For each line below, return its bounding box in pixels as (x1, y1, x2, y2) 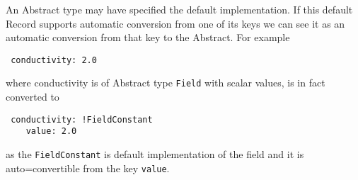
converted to (6, 89, 59, 104)
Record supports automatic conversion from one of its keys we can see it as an (6, 16, 345, 30)
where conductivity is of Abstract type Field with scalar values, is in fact (6, 75, 325, 90)
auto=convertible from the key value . (6, 160, 170, 175)
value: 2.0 (25, 126, 77, 137)
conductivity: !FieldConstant (11, 114, 153, 125)
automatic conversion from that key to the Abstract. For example (6, 30, 290, 45)
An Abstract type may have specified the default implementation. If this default (6, 2, 353, 16)
